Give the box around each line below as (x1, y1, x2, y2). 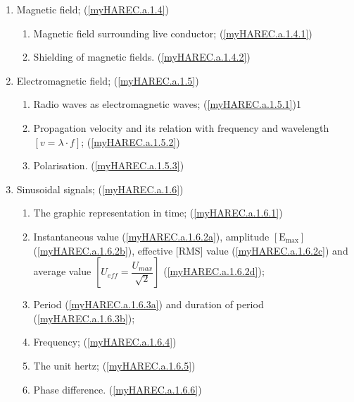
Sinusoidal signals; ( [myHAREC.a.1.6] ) (16, 181, 184, 196)
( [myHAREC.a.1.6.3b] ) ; (33, 310, 135, 325)
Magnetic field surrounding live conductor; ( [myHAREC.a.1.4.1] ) (33, 25, 312, 40)
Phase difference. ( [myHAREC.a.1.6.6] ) (33, 382, 202, 396)
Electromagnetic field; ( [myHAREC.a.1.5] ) (16, 73, 199, 87)
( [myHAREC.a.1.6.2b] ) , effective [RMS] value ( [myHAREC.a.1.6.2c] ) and (33, 243, 348, 257)
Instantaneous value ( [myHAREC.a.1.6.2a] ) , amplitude (33, 229, 270, 243)
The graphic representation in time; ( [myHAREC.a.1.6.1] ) (33, 205, 283, 220)
